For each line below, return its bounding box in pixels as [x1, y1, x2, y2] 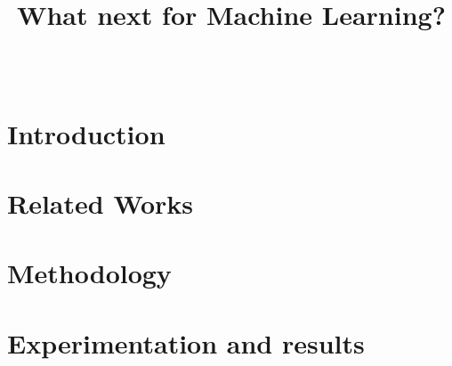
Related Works [7, 185, 194, 222]
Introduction [7, 115, 165, 151]
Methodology [7, 255, 172, 291]
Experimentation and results [7, 324, 365, 361]
